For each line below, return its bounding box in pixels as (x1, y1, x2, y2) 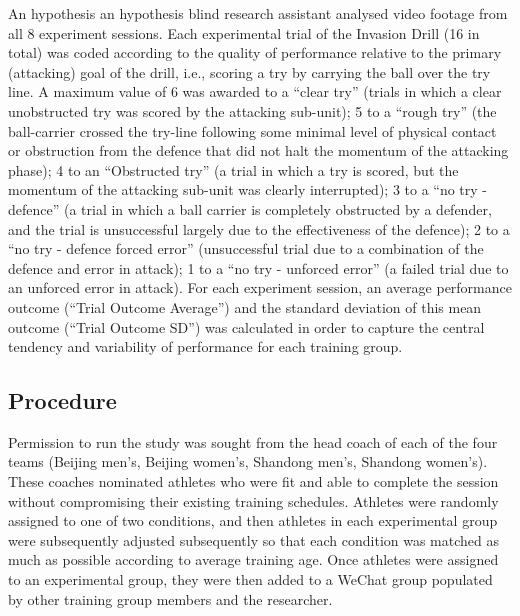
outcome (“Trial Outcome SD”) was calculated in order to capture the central (8, 316, 485, 337)
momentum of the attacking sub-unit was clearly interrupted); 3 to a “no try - (8, 179, 488, 200)
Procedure (8, 385, 117, 416)
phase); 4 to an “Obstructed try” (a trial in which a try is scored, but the (8, 159, 459, 180)
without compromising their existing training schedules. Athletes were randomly (8, 490, 499, 511)
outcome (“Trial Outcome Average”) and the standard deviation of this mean (8, 296, 482, 317)
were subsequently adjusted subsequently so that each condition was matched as (8, 529, 500, 550)
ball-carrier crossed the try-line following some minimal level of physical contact (8, 120, 497, 141)
